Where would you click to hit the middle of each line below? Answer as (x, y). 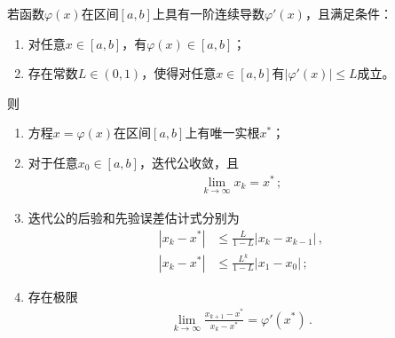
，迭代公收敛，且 (189, 162)
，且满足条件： (348, 13)
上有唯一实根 (222, 133)
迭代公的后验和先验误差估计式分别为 (134, 217)
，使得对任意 (179, 73)
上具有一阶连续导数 (208, 13)
